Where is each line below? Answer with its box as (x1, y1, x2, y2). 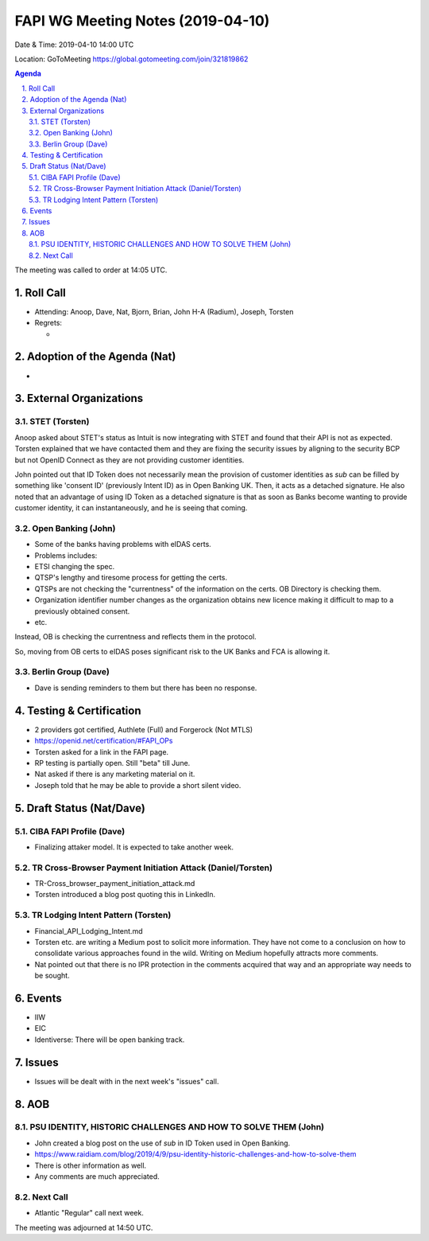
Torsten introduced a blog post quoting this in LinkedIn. (34, 890, 216, 900)
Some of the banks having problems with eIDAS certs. (34, 540, 212, 549)
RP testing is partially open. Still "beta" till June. (34, 758, 191, 767)
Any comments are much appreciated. (34, 1172, 160, 1181)
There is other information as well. (34, 1161, 147, 1170)
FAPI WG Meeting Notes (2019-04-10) (14, 12, 270, 29)
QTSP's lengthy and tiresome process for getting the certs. (34, 573, 228, 583)
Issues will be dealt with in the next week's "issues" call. (34, 1076, 219, 1086)
